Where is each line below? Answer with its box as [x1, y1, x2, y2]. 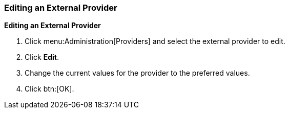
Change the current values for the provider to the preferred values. [25, 69, 250, 78]
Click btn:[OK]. [25, 84, 74, 94]
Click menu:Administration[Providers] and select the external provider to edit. [25, 37, 285, 46]
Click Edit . [25, 53, 59, 62]
